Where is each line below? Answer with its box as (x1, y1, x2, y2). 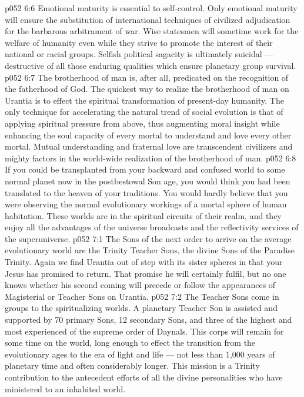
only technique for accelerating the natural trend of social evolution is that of (5, 105, 283, 118)
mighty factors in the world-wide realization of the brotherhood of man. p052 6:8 (5, 151, 296, 164)
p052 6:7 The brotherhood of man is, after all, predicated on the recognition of (5, 71, 289, 83)
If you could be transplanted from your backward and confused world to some (5, 163, 285, 176)
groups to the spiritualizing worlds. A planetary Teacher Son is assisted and (5, 302, 278, 314)
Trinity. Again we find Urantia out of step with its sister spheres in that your (5, 256, 283, 268)
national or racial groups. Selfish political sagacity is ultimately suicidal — (5, 48, 273, 60)
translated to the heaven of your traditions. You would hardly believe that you (5, 186, 288, 198)
